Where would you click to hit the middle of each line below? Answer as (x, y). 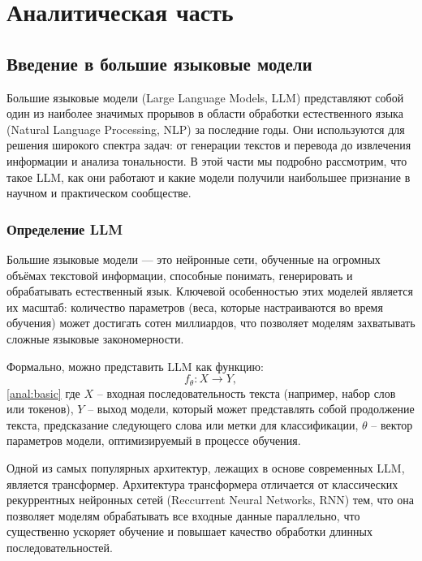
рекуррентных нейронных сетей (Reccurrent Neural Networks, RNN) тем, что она (210, 500)
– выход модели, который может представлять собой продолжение (251, 409)
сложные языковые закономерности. (95, 338)
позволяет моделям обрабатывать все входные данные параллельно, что (183, 515)
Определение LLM (65, 229)
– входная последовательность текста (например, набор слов (246, 393)
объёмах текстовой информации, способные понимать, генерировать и (180, 275)
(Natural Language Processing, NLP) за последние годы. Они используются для (206, 129)
